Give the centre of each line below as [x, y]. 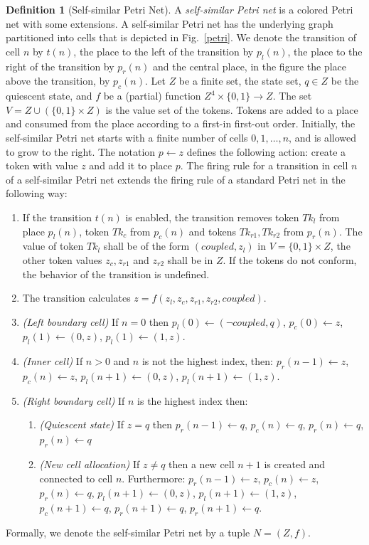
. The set [292, 96]
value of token [53, 246]
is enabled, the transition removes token [212, 217]
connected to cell [76, 478]
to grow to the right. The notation [81, 151]
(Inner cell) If [53, 361]
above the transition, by [58, 81]
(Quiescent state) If [82, 424]
